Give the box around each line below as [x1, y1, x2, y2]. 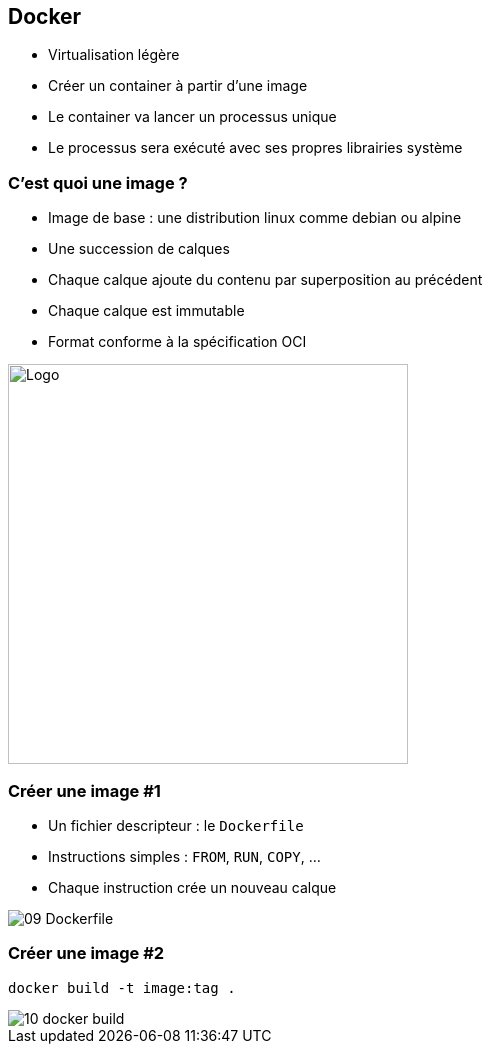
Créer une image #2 [8, 943, 165, 964]
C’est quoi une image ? [8, 172, 188, 193]
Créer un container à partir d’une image [48, 77, 308, 95]
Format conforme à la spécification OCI [48, 333, 307, 351]
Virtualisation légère [48, 46, 180, 64]
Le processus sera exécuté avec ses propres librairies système [48, 139, 463, 157]
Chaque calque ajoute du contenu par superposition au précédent [48, 271, 483, 289]
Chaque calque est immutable [48, 302, 245, 320]
